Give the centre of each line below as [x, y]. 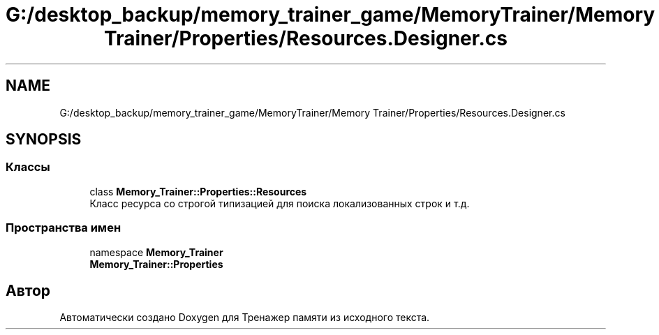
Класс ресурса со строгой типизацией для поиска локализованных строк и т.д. [280, 203]
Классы [28, 167]
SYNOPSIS [44, 140]
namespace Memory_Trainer [156, 252]
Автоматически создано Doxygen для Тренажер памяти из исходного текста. [245, 318]
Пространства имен [64, 228]
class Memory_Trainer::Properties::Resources [198, 191]
